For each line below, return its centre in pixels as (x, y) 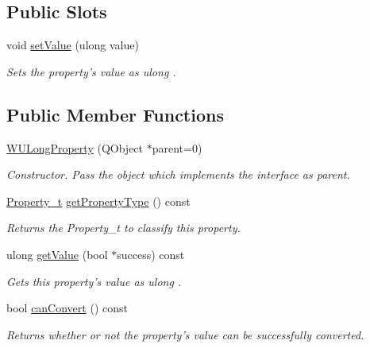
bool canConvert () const (67, 308)
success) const (151, 254)
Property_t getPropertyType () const (98, 201)
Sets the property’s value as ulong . (91, 71)
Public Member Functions (115, 114)
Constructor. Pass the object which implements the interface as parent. (178, 174)
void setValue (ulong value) (73, 45)
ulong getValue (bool (57, 254)
